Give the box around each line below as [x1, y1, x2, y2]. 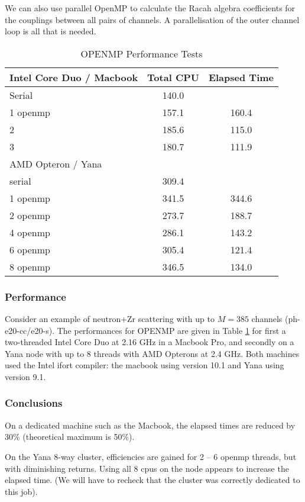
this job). [5, 485, 38, 497]
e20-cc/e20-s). [5, 324, 55, 336]
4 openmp [9, 225, 50, 239]
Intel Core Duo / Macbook [9, 70, 138, 84]
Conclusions [5, 395, 63, 410]
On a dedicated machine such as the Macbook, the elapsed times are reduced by [5, 419, 296, 431]
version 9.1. [5, 370, 46, 382]
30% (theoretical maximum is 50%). [5, 430, 135, 443]
